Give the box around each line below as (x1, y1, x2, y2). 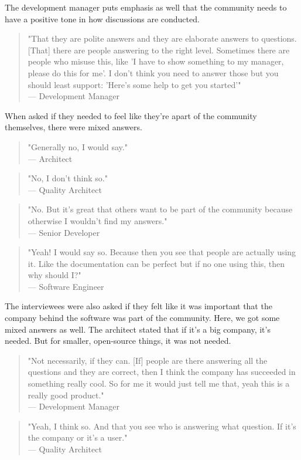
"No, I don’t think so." (28, 172, 108, 184)
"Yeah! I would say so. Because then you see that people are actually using (28, 246, 296, 258)
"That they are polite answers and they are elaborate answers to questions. (28, 32, 297, 45)
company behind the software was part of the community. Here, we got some (5, 312, 280, 324)
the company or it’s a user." (28, 431, 128, 444)
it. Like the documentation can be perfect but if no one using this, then (28, 257, 285, 269)
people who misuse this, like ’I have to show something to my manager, (28, 55, 284, 67)
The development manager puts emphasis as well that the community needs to (5, 1, 287, 13)
